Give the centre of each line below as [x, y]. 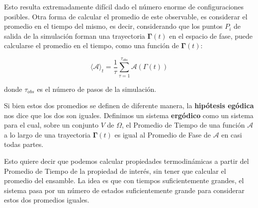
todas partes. [24, 144]
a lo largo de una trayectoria [47, 134]
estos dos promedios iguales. [47, 200]
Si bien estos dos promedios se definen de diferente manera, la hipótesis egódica [129, 105]
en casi [232, 134]
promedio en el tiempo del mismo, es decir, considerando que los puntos [113, 26]
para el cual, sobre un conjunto [51, 125]
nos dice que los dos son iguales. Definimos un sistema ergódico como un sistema [129, 115]
